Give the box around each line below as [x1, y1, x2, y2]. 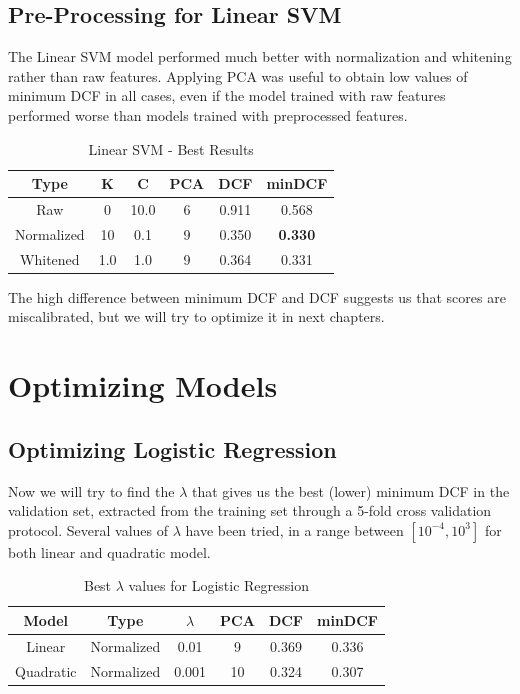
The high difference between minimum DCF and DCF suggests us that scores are [8, 286, 506, 307]
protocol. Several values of [8, 519, 168, 540]
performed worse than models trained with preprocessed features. [8, 104, 408, 125]
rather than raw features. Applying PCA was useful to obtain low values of [8, 65, 468, 86]
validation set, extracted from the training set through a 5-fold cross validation [8, 500, 492, 521]
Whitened [20, 248, 80, 269]
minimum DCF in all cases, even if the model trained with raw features [8, 85, 446, 106]
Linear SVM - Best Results [88, 138, 254, 159]
